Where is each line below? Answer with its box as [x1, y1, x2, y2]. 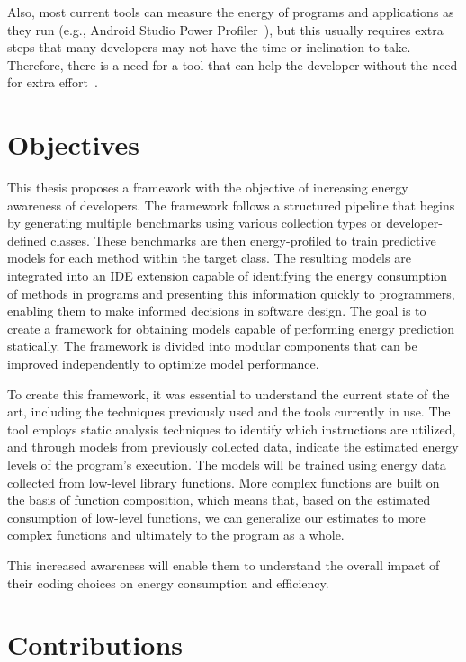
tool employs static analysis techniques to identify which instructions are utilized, [7, 419, 456, 438]
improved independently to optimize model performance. [7, 354, 319, 373]
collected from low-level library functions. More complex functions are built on [7, 472, 440, 491]
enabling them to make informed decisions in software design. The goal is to [7, 301, 426, 320]
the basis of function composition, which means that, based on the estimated [7, 490, 431, 509]
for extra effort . [7, 73, 98, 92]
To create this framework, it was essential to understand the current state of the [7, 384, 450, 403]
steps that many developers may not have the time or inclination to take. [7, 38, 411, 57]
